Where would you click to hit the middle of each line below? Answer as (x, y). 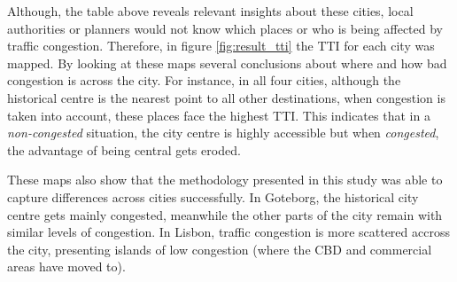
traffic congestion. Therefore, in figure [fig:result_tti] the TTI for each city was (221, 46)
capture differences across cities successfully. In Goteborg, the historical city (213, 196)
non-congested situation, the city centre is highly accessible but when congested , (223, 133)
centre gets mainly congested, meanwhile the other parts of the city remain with (225, 214)
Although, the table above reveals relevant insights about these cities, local (210, 11)
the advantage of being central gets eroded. (124, 149)
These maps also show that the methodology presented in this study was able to (225, 180)
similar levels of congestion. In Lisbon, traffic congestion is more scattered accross (228, 232)
